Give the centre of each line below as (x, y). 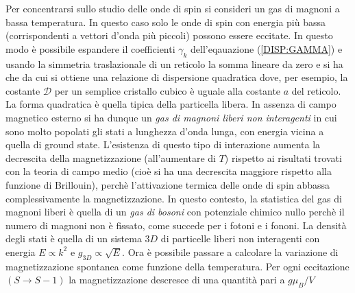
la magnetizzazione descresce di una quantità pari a (177, 280)
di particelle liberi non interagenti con (240, 238)
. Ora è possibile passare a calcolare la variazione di (230, 251)
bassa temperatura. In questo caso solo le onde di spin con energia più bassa (166, 22)
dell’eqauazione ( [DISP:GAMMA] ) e (267, 48)
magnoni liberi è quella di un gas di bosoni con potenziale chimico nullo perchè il (175, 212)
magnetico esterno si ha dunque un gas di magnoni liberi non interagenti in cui (171, 117)
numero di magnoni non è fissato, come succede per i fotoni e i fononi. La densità (176, 225)
